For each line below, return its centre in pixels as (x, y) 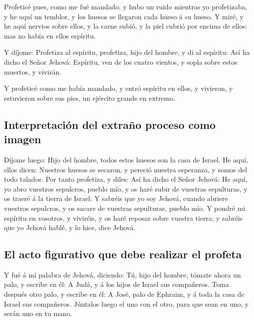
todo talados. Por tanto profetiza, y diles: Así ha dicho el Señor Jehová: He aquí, (126, 179)
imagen (23, 139)
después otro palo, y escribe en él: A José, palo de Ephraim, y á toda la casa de (124, 294)
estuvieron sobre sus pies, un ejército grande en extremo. (90, 98)
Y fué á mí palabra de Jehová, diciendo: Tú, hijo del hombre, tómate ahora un (123, 274)
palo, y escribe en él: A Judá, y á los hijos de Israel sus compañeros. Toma (117, 284)
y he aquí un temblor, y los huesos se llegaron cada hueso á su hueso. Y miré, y (124, 16)
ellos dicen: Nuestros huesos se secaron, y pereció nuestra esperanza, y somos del (126, 169)
